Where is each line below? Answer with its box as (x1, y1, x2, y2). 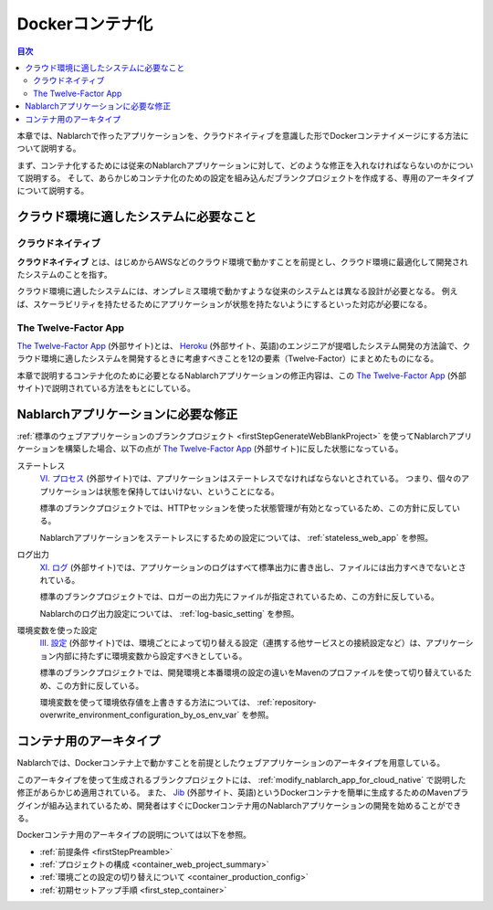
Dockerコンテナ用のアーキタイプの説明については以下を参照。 (16, 830, 251, 841)
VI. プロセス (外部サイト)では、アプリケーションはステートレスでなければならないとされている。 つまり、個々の (39, 473, 462, 484)
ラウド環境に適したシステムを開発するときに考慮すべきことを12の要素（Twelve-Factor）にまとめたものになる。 (16, 353, 438, 365)
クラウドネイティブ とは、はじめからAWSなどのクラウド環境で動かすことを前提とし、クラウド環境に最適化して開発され (16, 256, 469, 267)
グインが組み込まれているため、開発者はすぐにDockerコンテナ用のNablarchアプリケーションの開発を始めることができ (16, 799, 462, 810)
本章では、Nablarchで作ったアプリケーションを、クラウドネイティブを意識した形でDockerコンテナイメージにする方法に (16, 130, 469, 141)
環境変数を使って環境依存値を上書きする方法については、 (39, 697, 256, 708)
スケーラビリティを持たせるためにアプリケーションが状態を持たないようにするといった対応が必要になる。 (32, 298, 433, 310)
